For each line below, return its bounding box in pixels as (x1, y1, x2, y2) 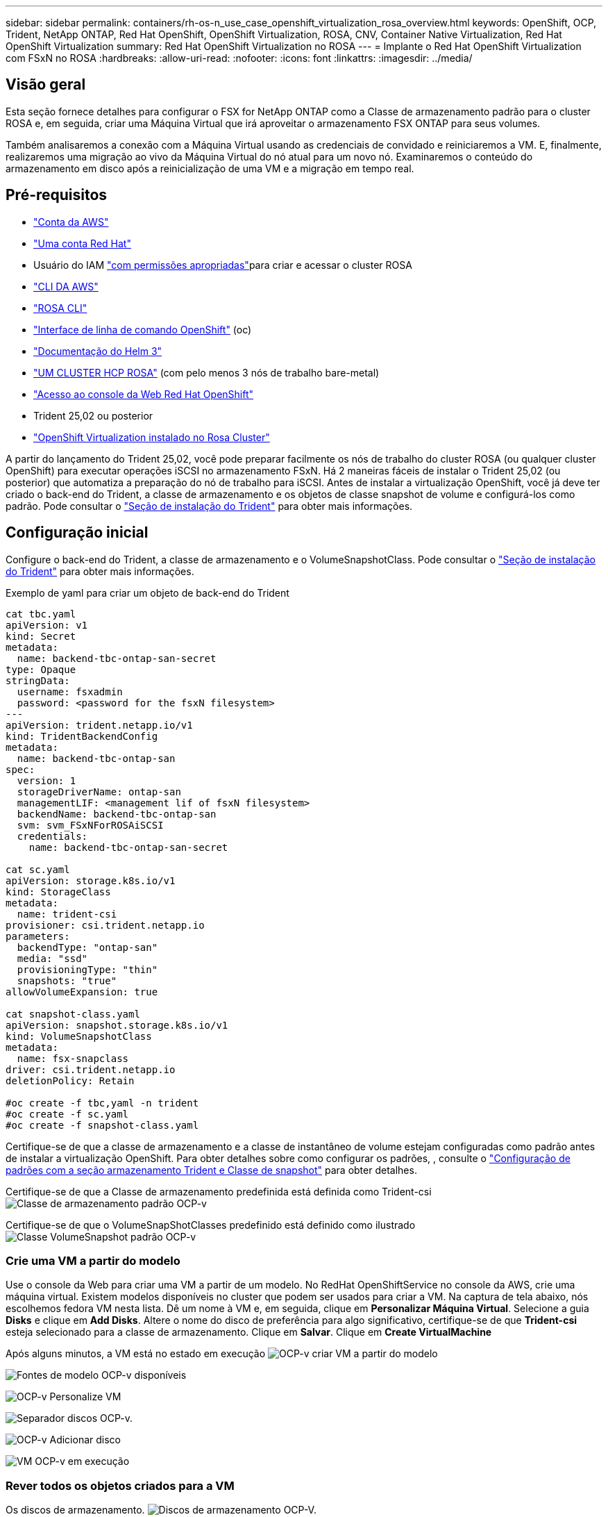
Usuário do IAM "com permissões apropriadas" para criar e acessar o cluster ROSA (33, 258, 412, 271)
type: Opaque (6, 663, 76, 675)
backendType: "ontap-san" (17, 941, 158, 953)
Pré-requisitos (6, 186, 108, 204)
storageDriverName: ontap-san (17, 786, 181, 797)
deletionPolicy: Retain (6, 1075, 135, 1086)
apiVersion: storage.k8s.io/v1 (6, 874, 176, 886)
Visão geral (6, 76, 86, 94)
